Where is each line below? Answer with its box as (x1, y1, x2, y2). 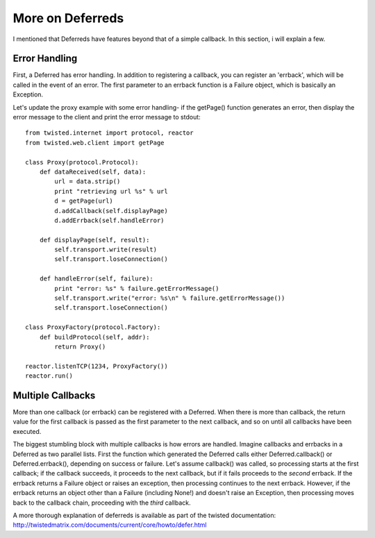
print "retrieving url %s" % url (54, 187, 168, 195)
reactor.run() (25, 372, 73, 380)
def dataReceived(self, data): (39, 167, 147, 176)
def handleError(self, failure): (39, 275, 154, 283)
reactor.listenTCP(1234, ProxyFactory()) (25, 362, 168, 370)
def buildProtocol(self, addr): (39, 333, 150, 341)
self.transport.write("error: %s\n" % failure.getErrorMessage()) (54, 294, 285, 302)
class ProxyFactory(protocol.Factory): (25, 323, 161, 331)
